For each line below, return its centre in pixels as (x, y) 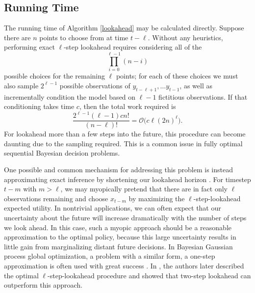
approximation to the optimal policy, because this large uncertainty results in (120, 237)
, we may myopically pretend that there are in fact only (144, 189)
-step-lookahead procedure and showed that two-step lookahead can (149, 275)
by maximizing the (157, 198)
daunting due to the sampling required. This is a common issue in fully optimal (123, 143)
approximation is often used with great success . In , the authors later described (124, 265)
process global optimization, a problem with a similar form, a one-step (110, 256)
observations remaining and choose (56, 198)
